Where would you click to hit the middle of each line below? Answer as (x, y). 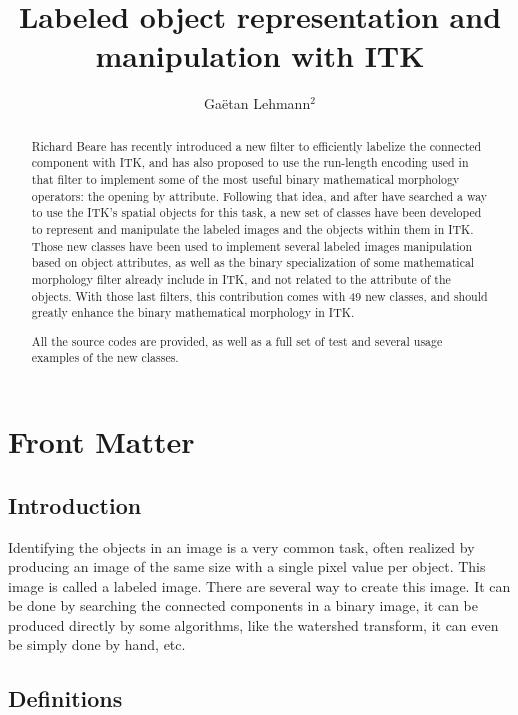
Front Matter (101, 441)
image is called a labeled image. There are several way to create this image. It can (259, 585)
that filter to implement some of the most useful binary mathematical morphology (245, 179)
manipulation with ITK (260, 55)
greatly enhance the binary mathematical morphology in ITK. (193, 312)
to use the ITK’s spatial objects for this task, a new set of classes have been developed (256, 212)
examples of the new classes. (105, 357)
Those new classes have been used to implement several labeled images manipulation (252, 245)
